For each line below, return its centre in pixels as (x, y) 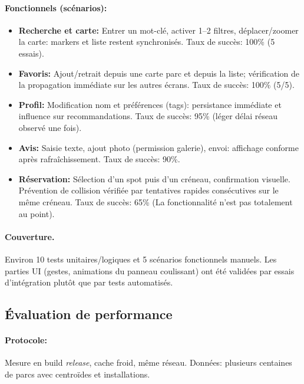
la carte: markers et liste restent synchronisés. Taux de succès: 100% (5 (147, 42)
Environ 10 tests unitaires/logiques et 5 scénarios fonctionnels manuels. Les (141, 259)
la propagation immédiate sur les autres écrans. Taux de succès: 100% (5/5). (156, 85)
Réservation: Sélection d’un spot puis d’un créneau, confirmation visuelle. (154, 178)
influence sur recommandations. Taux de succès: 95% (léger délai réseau (148, 116)
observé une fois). (50, 127)
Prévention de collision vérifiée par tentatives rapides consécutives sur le (148, 190)
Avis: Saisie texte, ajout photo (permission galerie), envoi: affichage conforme (158, 147)
